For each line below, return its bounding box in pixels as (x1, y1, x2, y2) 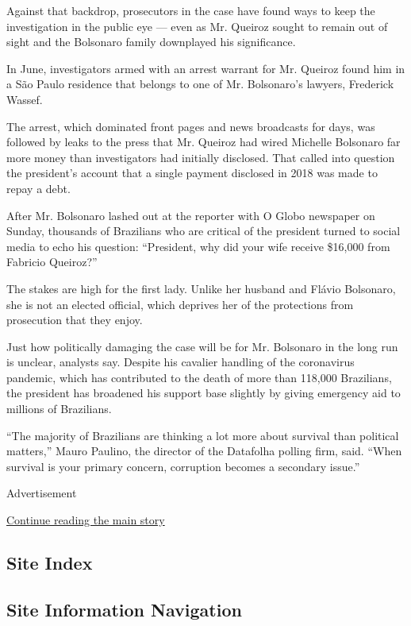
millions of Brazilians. (6, 400, 112, 417)
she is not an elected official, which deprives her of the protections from (6, 296, 354, 312)
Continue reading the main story (6, 512, 165, 528)
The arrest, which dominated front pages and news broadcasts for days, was (6, 118, 375, 134)
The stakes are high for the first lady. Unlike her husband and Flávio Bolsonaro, (6, 280, 396, 296)
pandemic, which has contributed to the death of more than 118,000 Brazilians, (6, 369, 392, 385)
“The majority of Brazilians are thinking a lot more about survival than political (6, 427, 399, 443)
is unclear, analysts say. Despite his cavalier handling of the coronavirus (6, 354, 355, 370)
